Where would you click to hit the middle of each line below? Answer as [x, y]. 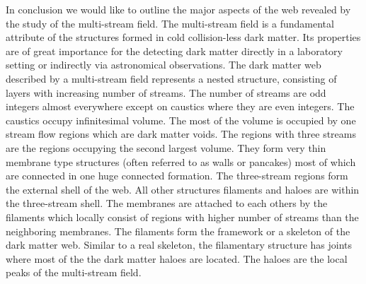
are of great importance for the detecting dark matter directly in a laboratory [174, 51]
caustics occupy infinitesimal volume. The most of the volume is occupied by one [181, 120]
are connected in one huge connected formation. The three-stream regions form [177, 176]
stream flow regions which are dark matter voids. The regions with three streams [181, 134]
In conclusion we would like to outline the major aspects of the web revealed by [178, 9]
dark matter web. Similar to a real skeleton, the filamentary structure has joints [179, 245]
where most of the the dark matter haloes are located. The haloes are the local [177, 258]
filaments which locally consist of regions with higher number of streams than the [182, 217]
